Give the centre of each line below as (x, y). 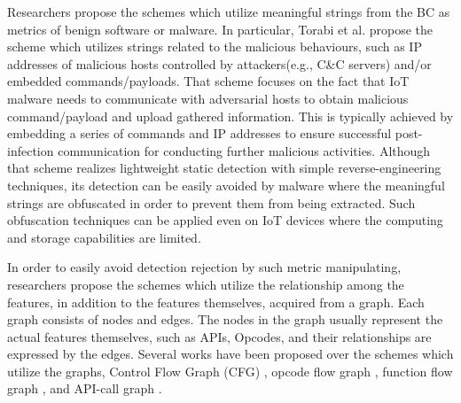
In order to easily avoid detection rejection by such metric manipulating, (204, 267)
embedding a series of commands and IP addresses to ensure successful (199, 133)
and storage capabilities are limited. (104, 237)
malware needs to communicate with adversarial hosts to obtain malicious (208, 98)
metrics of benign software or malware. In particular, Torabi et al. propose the (220, 29)
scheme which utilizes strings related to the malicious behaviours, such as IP (215, 46)
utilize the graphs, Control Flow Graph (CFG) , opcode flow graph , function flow (230, 371)
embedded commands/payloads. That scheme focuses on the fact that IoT (208, 81)
